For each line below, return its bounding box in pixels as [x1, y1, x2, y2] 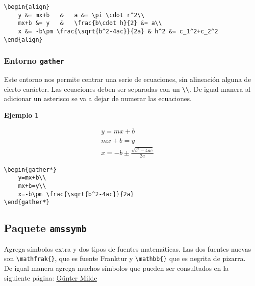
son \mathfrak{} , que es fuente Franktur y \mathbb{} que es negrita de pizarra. [4, 253, 246, 263]
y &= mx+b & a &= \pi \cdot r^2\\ [18, 11, 145, 19]
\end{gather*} [4, 199, 50, 206]
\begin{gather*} [4, 166, 57, 173]
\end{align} [4, 36, 43, 43]
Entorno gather [4, 54, 65, 67]
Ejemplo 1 [4, 109, 39, 120]
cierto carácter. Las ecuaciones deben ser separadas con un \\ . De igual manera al [4, 83, 251, 94]
